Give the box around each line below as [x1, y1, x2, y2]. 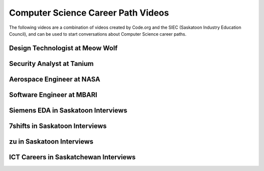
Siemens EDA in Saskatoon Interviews [9, 106, 128, 114]
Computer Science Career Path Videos [9, 7, 169, 18]
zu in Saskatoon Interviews [9, 137, 94, 146]
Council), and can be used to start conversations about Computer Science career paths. [9, 31, 187, 37]
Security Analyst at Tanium [9, 59, 94, 68]
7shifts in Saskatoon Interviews [9, 122, 107, 130]
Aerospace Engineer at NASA [9, 75, 100, 83]
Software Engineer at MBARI [9, 90, 97, 99]
